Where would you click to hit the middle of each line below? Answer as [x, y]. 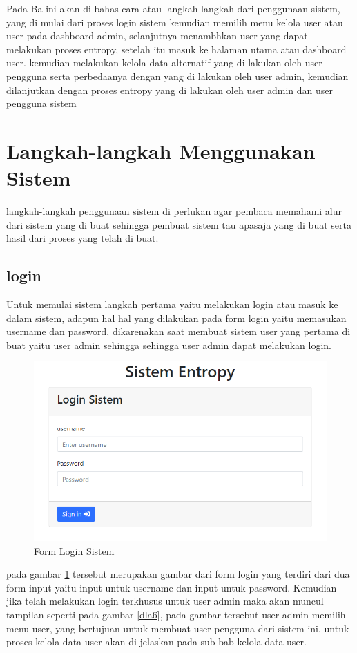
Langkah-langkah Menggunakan [161, 150]
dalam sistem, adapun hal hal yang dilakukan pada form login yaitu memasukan [176, 318]
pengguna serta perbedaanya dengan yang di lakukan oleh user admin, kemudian [177, 76]
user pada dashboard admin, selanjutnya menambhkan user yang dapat [157, 36]
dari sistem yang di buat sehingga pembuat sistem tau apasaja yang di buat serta [179, 224]
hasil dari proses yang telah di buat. [83, 238]
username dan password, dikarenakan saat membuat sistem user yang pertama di [178, 331]
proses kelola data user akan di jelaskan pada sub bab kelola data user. [156, 642]
